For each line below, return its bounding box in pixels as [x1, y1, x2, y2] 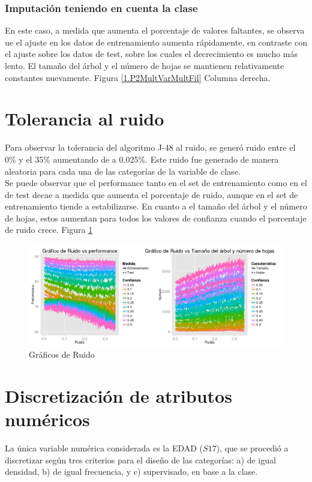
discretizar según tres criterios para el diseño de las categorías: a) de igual [5, 453, 276, 466]
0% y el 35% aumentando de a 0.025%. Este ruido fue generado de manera [5, 152, 279, 165]
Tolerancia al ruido [5, 106, 164, 131]
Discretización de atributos [5, 384, 232, 408]
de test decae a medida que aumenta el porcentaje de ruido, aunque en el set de [5, 188, 298, 200]
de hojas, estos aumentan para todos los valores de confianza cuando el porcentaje [5, 211, 307, 224]
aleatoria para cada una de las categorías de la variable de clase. [5, 164, 241, 177]
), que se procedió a [216, 442, 289, 454]
